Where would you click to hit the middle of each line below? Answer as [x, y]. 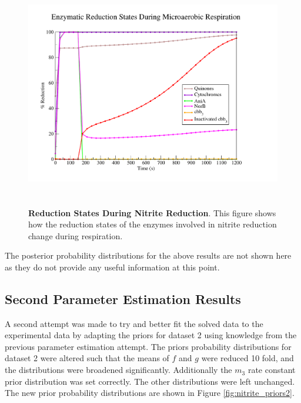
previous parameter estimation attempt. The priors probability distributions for [148, 346]
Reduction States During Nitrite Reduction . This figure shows [152, 212]
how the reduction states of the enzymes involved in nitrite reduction [153, 224]
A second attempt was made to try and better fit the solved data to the [134, 323]
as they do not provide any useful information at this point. [112, 267]
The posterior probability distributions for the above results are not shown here [148, 255]
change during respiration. [76, 235]
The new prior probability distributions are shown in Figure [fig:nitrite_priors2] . [150, 393]
